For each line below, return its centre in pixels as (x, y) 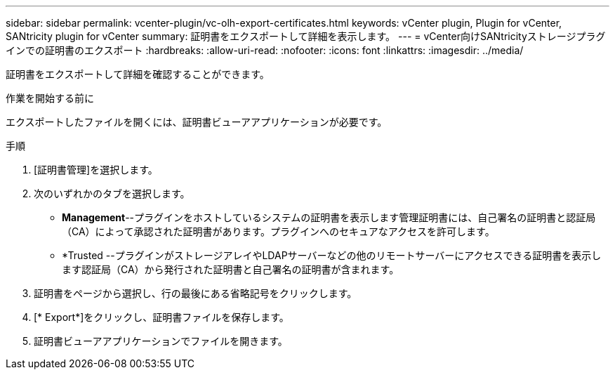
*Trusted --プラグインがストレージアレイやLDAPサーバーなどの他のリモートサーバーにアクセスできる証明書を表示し (332, 255)
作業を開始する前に (50, 98)
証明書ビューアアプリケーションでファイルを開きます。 (161, 341)
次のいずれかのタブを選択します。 (112, 193)
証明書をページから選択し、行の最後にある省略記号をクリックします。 (196, 293)
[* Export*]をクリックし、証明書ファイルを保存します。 (161, 317)
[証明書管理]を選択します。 (96, 170)
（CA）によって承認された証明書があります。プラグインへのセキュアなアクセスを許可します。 (278, 231)
